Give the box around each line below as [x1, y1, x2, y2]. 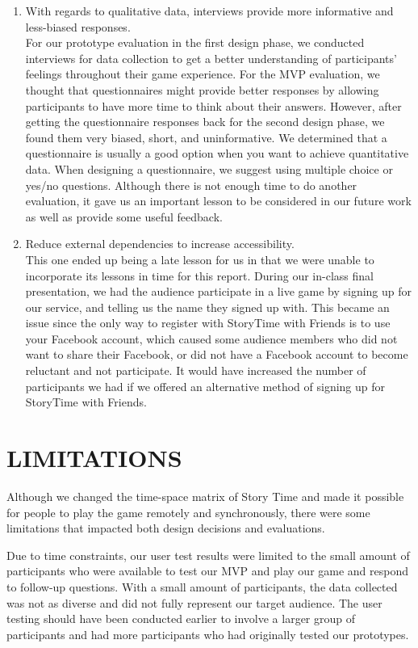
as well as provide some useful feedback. [25, 208, 223, 225]
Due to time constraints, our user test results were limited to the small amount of [6, 546, 410, 563]
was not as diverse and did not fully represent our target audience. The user [6, 594, 382, 611]
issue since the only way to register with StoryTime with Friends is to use [25, 314, 391, 331]
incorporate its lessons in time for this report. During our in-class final [25, 267, 374, 284]
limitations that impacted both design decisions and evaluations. [6, 520, 325, 536]
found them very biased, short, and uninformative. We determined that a [25, 128, 387, 145]
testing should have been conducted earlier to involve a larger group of [6, 610, 356, 627]
